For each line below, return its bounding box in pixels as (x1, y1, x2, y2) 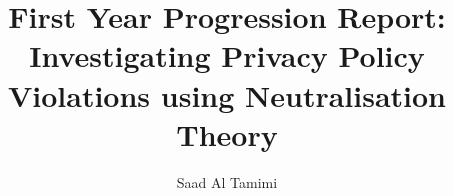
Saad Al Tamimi (176, 171, 278, 192)
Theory (176, 113, 278, 154)
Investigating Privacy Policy (29, 35, 425, 76)
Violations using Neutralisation (7, 74, 447, 115)
